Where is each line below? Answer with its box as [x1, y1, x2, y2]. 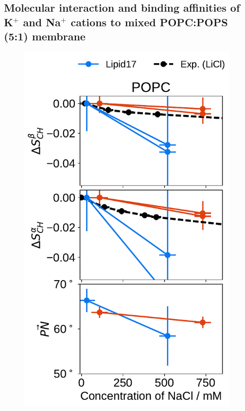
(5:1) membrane [4, 29, 86, 44]
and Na [23, 14, 61, 29]
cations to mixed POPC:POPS [70, 14, 228, 29]
